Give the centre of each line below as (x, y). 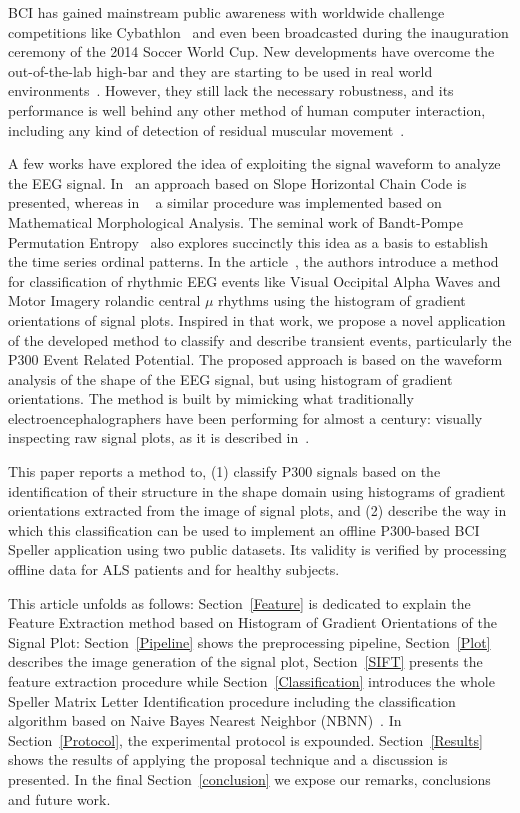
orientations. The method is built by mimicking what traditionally (211, 398)
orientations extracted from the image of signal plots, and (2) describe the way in (257, 510)
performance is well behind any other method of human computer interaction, (247, 109)
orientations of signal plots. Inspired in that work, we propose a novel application (257, 319)
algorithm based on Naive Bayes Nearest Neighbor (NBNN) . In (205, 720)
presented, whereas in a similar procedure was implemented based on (225, 202)
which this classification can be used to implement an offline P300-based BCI (244, 529)
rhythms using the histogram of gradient (342, 300)
